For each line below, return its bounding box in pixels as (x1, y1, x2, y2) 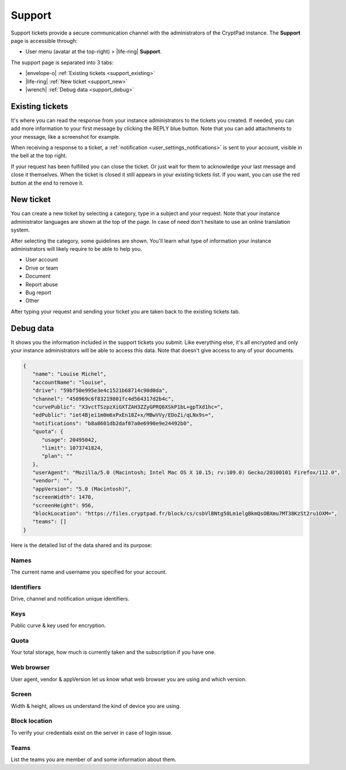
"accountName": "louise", (32, 379, 107, 386)
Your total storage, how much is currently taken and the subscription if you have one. (11, 649, 216, 656)
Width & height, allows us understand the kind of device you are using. (11, 702, 181, 709)
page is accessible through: (11, 37, 78, 44)
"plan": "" (41, 453, 73, 459)
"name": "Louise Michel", (32, 371, 107, 377)
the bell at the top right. (11, 152, 67, 159)
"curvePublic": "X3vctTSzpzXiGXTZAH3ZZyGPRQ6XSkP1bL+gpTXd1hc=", (32, 403, 224, 410)
